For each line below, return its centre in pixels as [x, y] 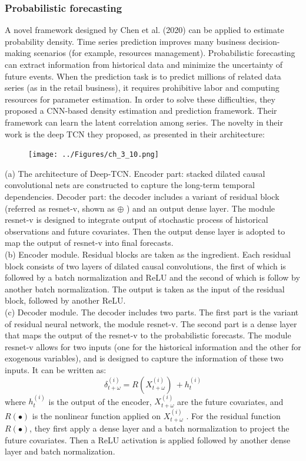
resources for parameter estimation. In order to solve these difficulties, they [140, 99]
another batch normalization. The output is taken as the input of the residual [145, 289]
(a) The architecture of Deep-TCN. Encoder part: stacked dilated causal [135, 173]
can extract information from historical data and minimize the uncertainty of [144, 64]
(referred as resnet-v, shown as [60, 208]
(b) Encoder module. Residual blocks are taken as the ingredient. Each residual [148, 254]
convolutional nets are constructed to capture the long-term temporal [130, 185]
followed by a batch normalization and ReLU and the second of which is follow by [152, 277]
